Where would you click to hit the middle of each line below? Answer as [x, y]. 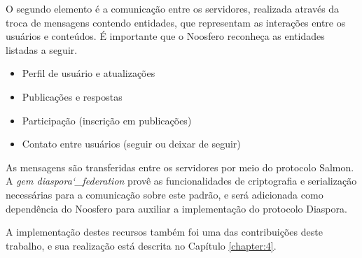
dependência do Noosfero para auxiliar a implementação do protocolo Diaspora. [176, 208]
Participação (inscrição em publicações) [107, 120]
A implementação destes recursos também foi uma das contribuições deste [164, 232]
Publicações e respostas [72, 96]
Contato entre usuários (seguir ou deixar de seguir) [131, 144]
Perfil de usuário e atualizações [89, 73]
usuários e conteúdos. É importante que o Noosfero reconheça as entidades [165, 36]
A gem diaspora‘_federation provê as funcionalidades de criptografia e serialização [181, 181]
